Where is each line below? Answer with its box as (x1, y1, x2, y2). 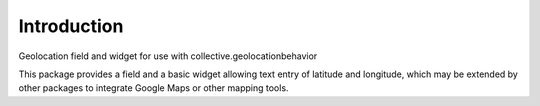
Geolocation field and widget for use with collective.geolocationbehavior (18, 50, 318, 62)
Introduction (18, 15, 124, 37)
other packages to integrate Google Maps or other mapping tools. (18, 82, 289, 94)
